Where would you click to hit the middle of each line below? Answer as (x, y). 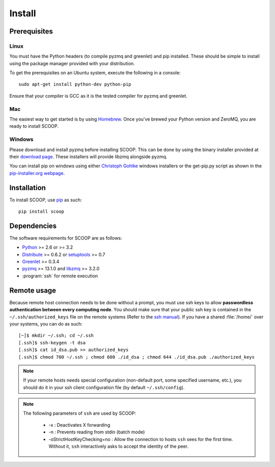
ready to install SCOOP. (34, 126)
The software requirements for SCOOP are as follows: (66, 238)
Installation (28, 187)
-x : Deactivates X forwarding (79, 425)
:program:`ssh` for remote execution (60, 276)
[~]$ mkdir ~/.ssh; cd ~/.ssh (56, 335)
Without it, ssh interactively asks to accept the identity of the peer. (118, 446)
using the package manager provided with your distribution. (72, 63)
